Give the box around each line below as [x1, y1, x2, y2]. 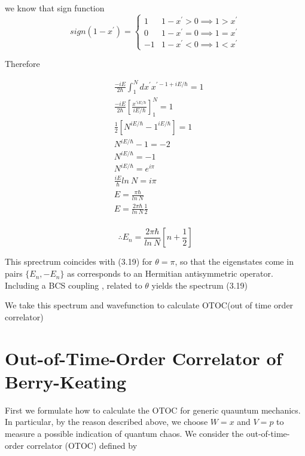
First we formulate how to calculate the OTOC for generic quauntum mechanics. [5, 403, 301, 416]
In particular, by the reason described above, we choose [5, 415, 208, 428]
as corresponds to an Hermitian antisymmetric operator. [67, 267, 273, 280]
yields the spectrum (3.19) [151, 279, 248, 291]
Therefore [5, 57, 40, 70]
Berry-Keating [5, 369, 127, 393]
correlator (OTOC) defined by [26, 439, 138, 451]
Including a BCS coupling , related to [5, 279, 142, 291]
